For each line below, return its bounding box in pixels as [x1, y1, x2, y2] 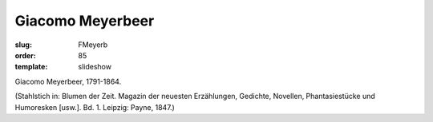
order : [14, 50, 36, 60]
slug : [14, 40, 32, 49]
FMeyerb [78, 40, 108, 49]
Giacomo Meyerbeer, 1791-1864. [14, 77, 122, 86]
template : [14, 62, 48, 72]
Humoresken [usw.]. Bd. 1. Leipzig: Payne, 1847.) [14, 102, 176, 112]
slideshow [78, 62, 112, 72]
